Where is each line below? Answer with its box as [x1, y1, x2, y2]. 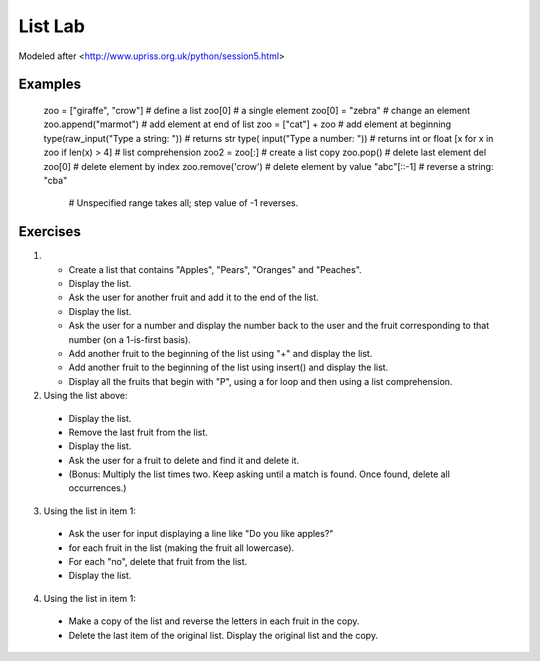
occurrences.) [68, 482, 127, 494]
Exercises [18, 223, 82, 240]
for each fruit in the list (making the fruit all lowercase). [68, 541, 295, 554]
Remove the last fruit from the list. [68, 426, 209, 438]
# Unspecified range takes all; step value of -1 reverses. [68, 197, 299, 209]
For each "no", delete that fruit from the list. [68, 556, 248, 568]
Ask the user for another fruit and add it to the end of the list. [68, 291, 319, 304]
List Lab [18, 15, 85, 37]
